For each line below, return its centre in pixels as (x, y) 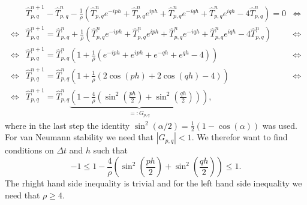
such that (111, 150)
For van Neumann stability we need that (79, 137)
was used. (280, 125)
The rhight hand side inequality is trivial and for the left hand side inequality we (153, 183)
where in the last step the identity (67, 125)
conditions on (29, 150)
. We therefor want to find (240, 137)
